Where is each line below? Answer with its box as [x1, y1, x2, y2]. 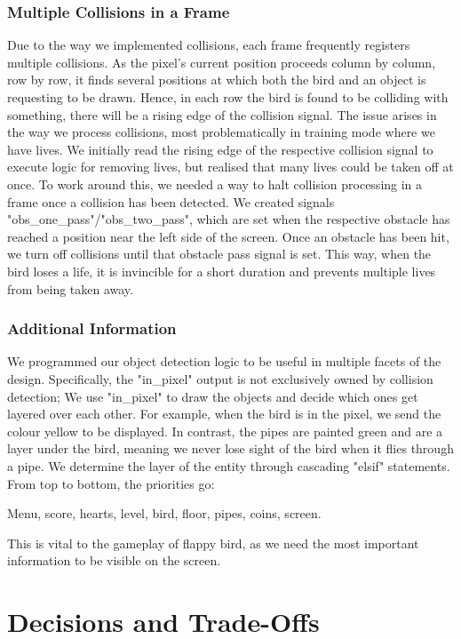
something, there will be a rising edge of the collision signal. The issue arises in [7, 105, 437, 124]
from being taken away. [7, 279, 133, 298]
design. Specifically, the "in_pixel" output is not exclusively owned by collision [7, 369, 433, 387]
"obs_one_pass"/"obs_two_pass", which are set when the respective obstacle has [7, 210, 450, 228]
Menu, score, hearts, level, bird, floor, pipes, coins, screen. [7, 504, 322, 523]
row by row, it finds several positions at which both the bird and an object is [7, 70, 426, 89]
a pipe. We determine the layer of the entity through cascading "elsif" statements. [7, 456, 450, 475]
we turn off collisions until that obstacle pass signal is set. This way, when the [7, 244, 432, 263]
